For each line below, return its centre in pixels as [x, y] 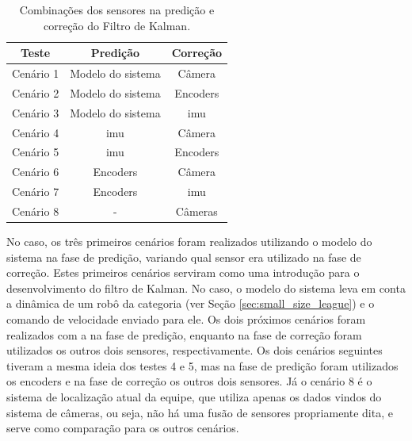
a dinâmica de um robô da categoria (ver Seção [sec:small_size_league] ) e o [191, 303]
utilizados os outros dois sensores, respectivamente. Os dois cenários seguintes [195, 350]
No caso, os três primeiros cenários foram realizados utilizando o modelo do [189, 242]
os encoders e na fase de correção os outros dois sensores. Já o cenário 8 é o [189, 381]
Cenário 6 [36, 172]
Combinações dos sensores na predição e [117, 10]
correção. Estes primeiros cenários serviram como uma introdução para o [183, 272]
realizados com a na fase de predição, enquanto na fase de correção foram [184, 334]
